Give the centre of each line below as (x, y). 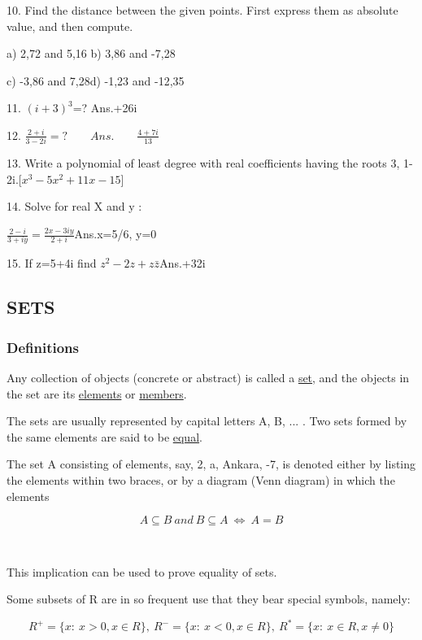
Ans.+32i (183, 263)
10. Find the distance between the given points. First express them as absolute (202, 10)
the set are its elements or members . (97, 393)
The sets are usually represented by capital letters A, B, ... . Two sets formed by (207, 421)
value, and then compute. (70, 26)
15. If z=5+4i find (52, 263)
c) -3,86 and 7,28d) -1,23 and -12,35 (96, 80)
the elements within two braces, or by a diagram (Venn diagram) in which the (201, 479)
